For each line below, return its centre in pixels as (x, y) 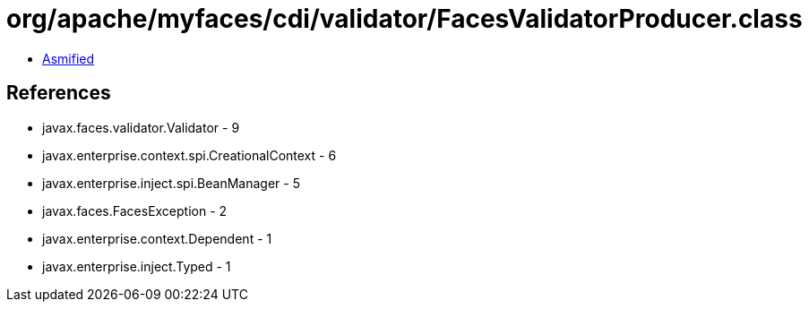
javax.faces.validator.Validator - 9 (141, 127)
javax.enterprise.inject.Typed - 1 (137, 266)
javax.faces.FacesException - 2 (135, 210)
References (59, 93)
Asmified (69, 58)
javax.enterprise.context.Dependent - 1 (157, 238)
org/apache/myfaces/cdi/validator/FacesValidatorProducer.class (404, 19)
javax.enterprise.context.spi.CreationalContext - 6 (189, 155)
